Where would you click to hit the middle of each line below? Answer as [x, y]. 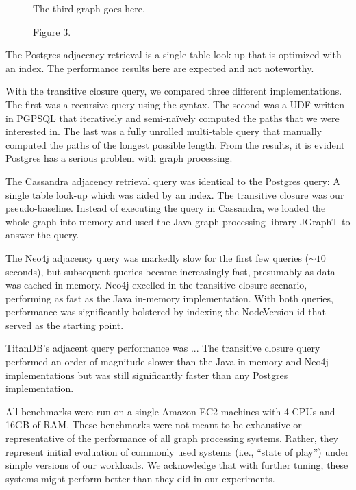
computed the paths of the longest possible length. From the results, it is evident [175, 144]
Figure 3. [52, 31]
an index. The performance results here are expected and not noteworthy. [160, 68]
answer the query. [42, 235]
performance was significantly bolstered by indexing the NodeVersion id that [166, 311]
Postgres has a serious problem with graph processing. [119, 158]
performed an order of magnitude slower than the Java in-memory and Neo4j [167, 362]
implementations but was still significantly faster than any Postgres [147, 375]
